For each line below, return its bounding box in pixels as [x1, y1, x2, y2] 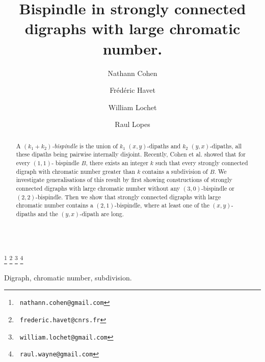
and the [38, 209, 58, 218]
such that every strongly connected [155, 158, 248, 167]
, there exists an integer [86, 158, 148, 167]
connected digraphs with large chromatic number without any [16, 184, 180, 192]
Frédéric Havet [110, 85, 155, 95]
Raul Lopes [115, 119, 150, 130]
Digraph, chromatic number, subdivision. [4, 272, 132, 282]
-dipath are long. [79, 209, 124, 218]
